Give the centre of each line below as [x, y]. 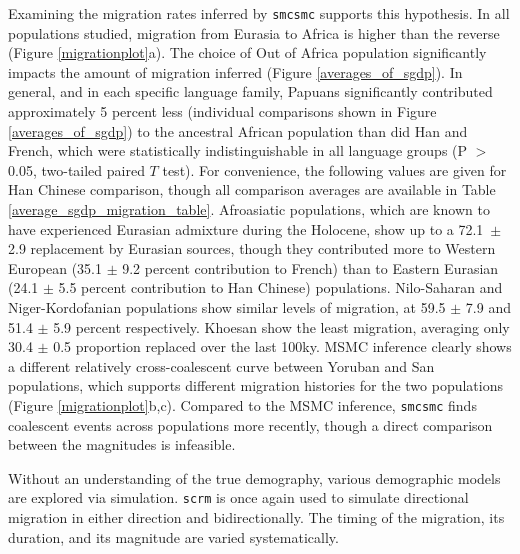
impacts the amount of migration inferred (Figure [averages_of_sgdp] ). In [235, 71]
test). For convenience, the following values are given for [334, 169]
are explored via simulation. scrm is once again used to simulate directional [238, 497]
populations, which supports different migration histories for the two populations [255, 385]
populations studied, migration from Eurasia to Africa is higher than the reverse [254, 32]
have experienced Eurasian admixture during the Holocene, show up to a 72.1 [246, 228]
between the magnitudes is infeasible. [122, 444]
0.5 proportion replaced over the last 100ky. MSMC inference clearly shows [282, 346]
